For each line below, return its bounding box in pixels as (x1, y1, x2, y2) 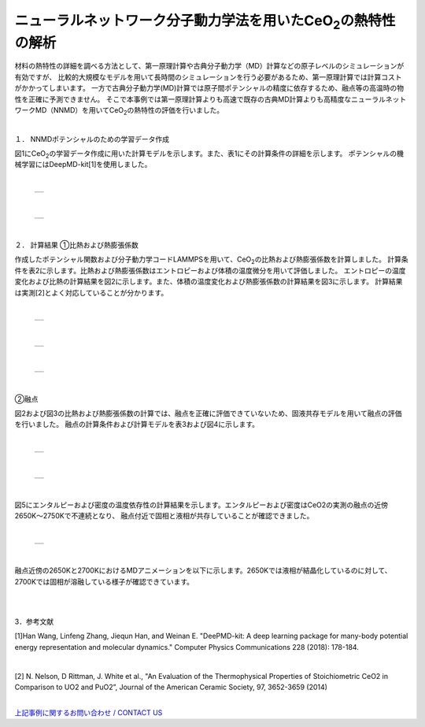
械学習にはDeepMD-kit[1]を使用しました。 (14, 160, 152, 169)
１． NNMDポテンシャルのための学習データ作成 (14, 134, 169, 143)
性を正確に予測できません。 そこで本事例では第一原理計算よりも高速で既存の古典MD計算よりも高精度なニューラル (14, 95, 386, 104)
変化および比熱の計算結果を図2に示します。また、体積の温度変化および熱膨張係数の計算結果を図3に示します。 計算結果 (14, 276, 403, 287)
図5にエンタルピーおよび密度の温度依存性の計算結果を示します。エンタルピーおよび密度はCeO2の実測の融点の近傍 (14, 500, 389, 510)
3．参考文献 (14, 617, 54, 626)
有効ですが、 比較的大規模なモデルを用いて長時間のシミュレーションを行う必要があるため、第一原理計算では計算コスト (14, 72, 402, 82)
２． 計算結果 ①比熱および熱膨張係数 (14, 240, 139, 250)
